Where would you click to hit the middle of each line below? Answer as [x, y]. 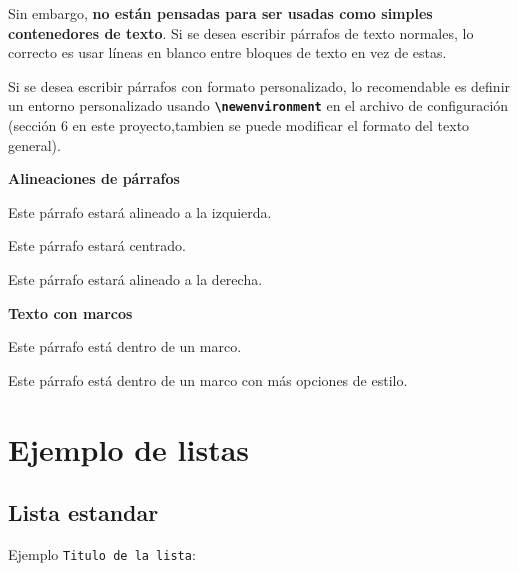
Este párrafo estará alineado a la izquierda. [140, 211]
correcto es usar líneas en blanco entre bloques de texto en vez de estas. [227, 52]
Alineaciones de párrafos [94, 178]
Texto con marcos [70, 312]
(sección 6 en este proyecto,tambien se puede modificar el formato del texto [239, 125]
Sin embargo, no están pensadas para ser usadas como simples [220, 13]
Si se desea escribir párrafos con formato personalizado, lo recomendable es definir [259, 85]
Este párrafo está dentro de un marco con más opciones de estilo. [208, 379]
